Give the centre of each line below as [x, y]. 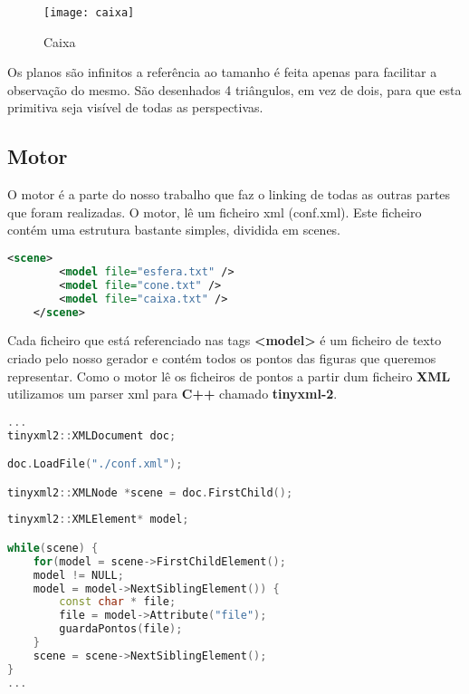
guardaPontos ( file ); [121, 629]
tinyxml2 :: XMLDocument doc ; [92, 435]
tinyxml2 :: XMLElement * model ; [98, 520]
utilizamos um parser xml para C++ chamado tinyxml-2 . [172, 394]
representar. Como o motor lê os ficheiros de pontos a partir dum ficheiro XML [229, 376]
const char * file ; [118, 602]
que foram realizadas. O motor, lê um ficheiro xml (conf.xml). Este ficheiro [215, 212]
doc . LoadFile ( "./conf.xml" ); [95, 464]
